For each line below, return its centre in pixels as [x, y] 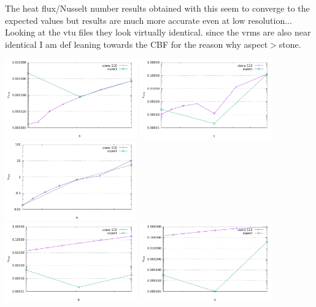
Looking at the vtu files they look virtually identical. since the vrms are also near [158, 32]
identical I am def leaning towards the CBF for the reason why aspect [137, 44]
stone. [290, 44]
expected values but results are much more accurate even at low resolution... [148, 20]
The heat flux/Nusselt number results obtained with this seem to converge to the [157, 8]
